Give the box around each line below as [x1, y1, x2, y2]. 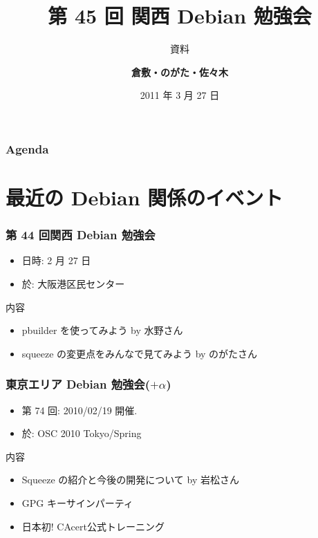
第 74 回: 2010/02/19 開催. [21, 402, 138, 417]
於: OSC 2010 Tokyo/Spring [21, 426, 142, 440]
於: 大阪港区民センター [21, 277, 125, 291]
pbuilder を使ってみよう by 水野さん [21, 323, 183, 337]
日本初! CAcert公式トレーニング [21, 519, 165, 533]
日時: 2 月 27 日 [21, 253, 91, 268]
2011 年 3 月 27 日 [140, 88, 220, 102]
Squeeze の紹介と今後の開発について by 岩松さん [21, 472, 239, 487]
